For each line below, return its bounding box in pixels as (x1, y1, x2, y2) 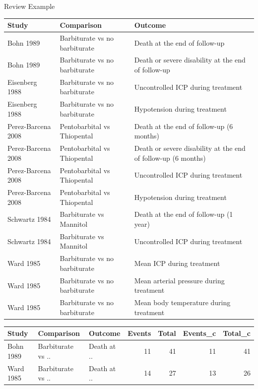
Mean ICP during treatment (134, 258, 220, 268)
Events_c (183, 328, 216, 338)
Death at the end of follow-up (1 (134, 209, 233, 219)
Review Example (4, 1, 55, 11)
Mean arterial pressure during (134, 275, 225, 285)
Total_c (223, 328, 251, 338)
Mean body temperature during (134, 297, 231, 308)
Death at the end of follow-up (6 (134, 121, 233, 131)
